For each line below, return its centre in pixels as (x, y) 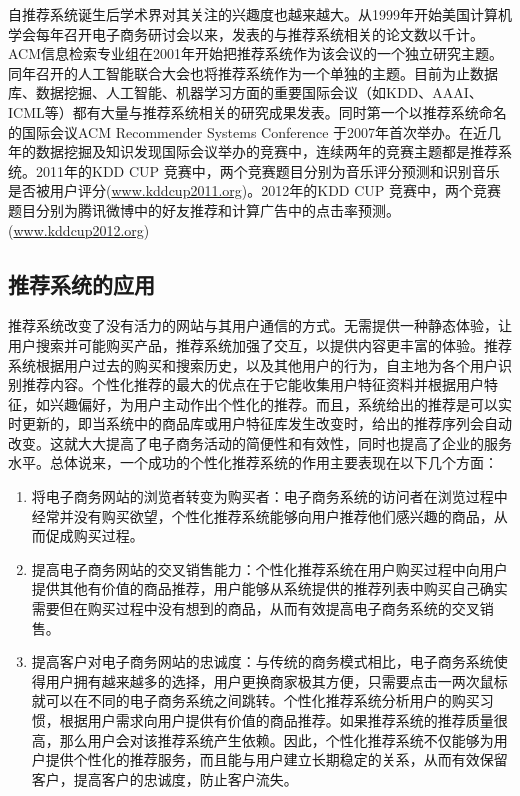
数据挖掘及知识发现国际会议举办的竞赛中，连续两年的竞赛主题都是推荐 (266, 151)
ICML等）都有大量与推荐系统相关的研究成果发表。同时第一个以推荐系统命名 (257, 111)
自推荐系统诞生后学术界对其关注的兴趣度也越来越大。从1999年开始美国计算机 (260, 14)
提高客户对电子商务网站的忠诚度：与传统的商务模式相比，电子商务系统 (262, 661)
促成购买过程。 (94, 535)
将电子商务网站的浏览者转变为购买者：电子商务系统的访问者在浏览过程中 (269, 496)
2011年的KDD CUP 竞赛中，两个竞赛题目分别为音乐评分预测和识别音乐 (267, 170)
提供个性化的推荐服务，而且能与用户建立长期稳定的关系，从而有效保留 (276, 759)
